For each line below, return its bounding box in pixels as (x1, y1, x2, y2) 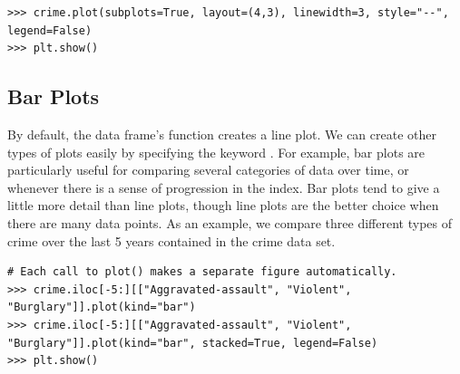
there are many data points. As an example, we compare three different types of (7, 213, 452, 232)
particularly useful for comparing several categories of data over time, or (7, 160, 409, 179)
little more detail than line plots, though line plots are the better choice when (7, 196, 439, 215)
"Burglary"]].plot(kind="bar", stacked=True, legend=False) (7, 336, 378, 350)
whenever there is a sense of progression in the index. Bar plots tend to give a (7, 177, 440, 197)
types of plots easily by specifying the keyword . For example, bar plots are (7, 142, 426, 161)
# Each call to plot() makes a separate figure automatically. (7, 265, 397, 279)
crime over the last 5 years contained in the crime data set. (7, 231, 336, 250)
